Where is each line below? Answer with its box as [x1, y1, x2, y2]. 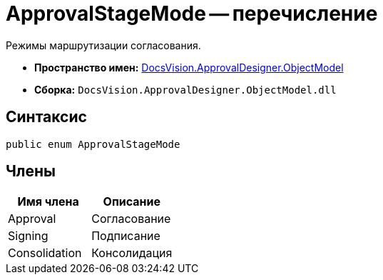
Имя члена [17, 194, 79, 209]
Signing [8, 229, 48, 244]
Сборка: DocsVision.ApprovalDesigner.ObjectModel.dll [34, 83, 337, 96]
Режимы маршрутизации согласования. [6, 39, 201, 51]
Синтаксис [6, 108, 87, 126]
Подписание [91, 229, 160, 244]
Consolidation [8, 246, 82, 261]
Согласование [91, 211, 171, 226]
